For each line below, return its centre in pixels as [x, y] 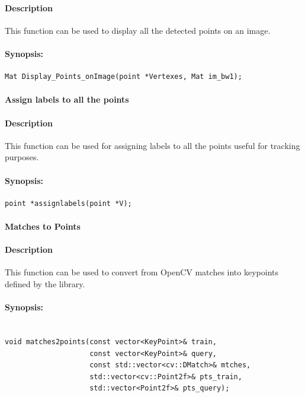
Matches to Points [43, 226]
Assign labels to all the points [67, 99]
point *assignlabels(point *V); [68, 203]
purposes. [22, 157]
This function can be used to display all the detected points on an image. [138, 30]
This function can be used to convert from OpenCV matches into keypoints [142, 272]
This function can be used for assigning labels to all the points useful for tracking [152, 145]
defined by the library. [45, 283]
